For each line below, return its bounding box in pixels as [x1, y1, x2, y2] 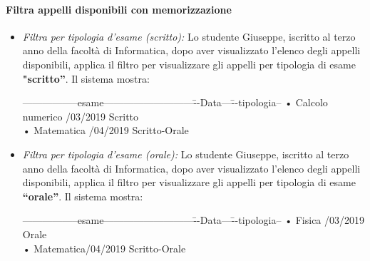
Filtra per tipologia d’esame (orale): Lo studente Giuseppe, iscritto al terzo [22, 146, 349, 161]
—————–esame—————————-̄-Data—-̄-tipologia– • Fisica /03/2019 [22, 213, 365, 227]
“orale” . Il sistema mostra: [22, 188, 143, 203]
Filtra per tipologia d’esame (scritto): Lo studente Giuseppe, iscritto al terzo [22, 29, 356, 43]
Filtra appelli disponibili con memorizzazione [6, 1, 232, 16]
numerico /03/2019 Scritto [22, 108, 139, 123]
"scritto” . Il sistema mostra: [22, 71, 150, 86]
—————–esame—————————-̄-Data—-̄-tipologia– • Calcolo [22, 95, 328, 110]
